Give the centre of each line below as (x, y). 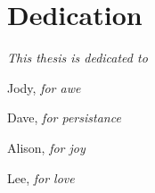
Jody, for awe (44, 87)
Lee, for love (41, 177)
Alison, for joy (46, 147)
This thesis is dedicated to (77, 58)
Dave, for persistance (64, 117)
